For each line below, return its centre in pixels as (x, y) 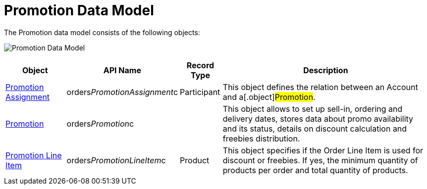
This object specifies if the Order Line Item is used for (323, 150)
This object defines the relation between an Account (320, 87)
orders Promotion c (100, 123)
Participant (200, 92)
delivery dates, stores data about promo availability (318, 118)
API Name (122, 70)
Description (326, 70)
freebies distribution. (261, 138)
